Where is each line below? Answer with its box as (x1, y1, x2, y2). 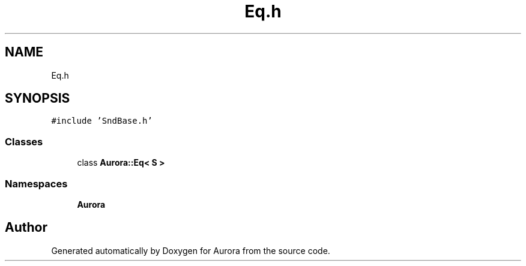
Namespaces (5, 177, 68, 190)
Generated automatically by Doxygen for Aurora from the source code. (51, 245, 330, 256)
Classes (5, 135, 43, 148)
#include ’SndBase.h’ (51, 116, 153, 126)
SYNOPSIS (5, 91, 70, 106)
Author (5, 220, 47, 235)
